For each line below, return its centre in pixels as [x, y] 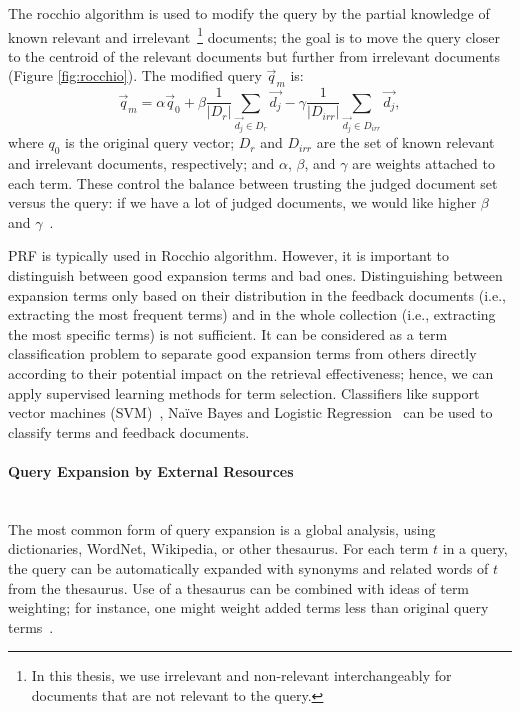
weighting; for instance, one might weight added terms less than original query [248, 607]
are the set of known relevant [405, 142]
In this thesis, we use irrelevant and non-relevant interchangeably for [241, 675]
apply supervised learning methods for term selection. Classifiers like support [244, 392]
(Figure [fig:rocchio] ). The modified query [135, 75]
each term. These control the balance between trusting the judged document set [253, 182]
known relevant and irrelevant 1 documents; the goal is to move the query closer [254, 35]
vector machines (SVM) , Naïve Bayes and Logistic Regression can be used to [250, 412]
